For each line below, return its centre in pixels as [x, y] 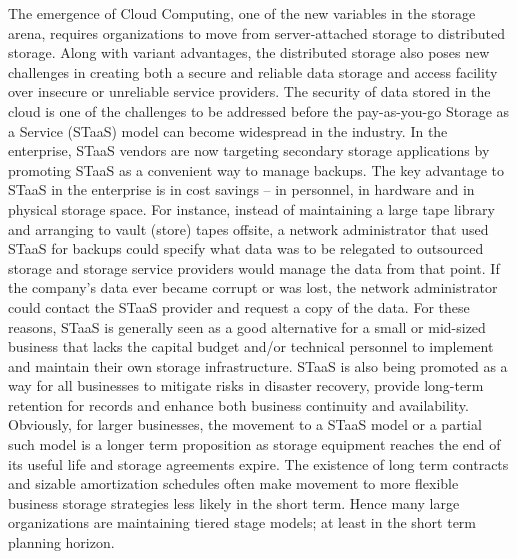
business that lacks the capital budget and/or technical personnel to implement [251, 346]
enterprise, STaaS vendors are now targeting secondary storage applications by [249, 150]
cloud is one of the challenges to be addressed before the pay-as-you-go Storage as [259, 110]
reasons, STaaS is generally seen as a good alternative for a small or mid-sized [247, 326]
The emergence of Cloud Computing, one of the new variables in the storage [242, 13]
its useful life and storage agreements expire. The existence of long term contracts [258, 463]
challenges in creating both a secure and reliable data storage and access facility [253, 71]
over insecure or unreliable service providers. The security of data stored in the [249, 91]
